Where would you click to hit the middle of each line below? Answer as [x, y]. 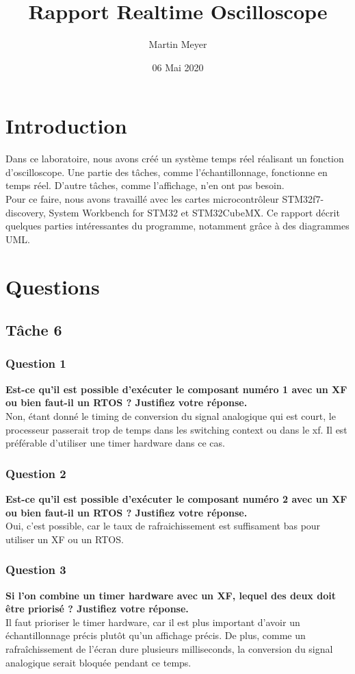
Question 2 [36, 473]
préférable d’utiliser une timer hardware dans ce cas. [115, 443]
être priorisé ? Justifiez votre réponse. [97, 609]
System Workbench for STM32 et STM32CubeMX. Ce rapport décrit [194, 212]
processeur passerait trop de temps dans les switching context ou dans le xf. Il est [176, 429]
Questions [53, 286]
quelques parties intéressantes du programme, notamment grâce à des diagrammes [177, 226]
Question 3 [36, 570]
